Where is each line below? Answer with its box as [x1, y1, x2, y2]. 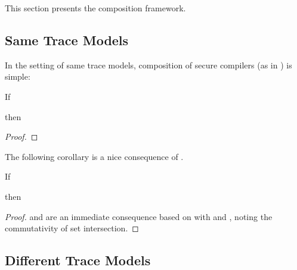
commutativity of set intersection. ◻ [5, 222, 139, 234]
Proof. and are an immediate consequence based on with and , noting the [5, 210, 273, 222]
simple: [5, 70, 30, 83]
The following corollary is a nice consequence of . [5, 150, 184, 162]
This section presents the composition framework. [5, 2, 186, 14]
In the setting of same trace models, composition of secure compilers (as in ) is [5, 58, 292, 71]
